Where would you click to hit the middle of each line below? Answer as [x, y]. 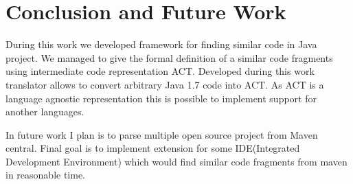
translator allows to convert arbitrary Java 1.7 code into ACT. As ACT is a [165, 84]
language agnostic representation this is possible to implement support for [161, 98]
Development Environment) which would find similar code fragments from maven [176, 161]
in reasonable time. [46, 175]
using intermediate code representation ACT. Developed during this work [160, 71]
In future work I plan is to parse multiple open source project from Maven [162, 134]
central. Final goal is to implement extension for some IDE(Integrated [153, 148]
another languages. [45, 112]
